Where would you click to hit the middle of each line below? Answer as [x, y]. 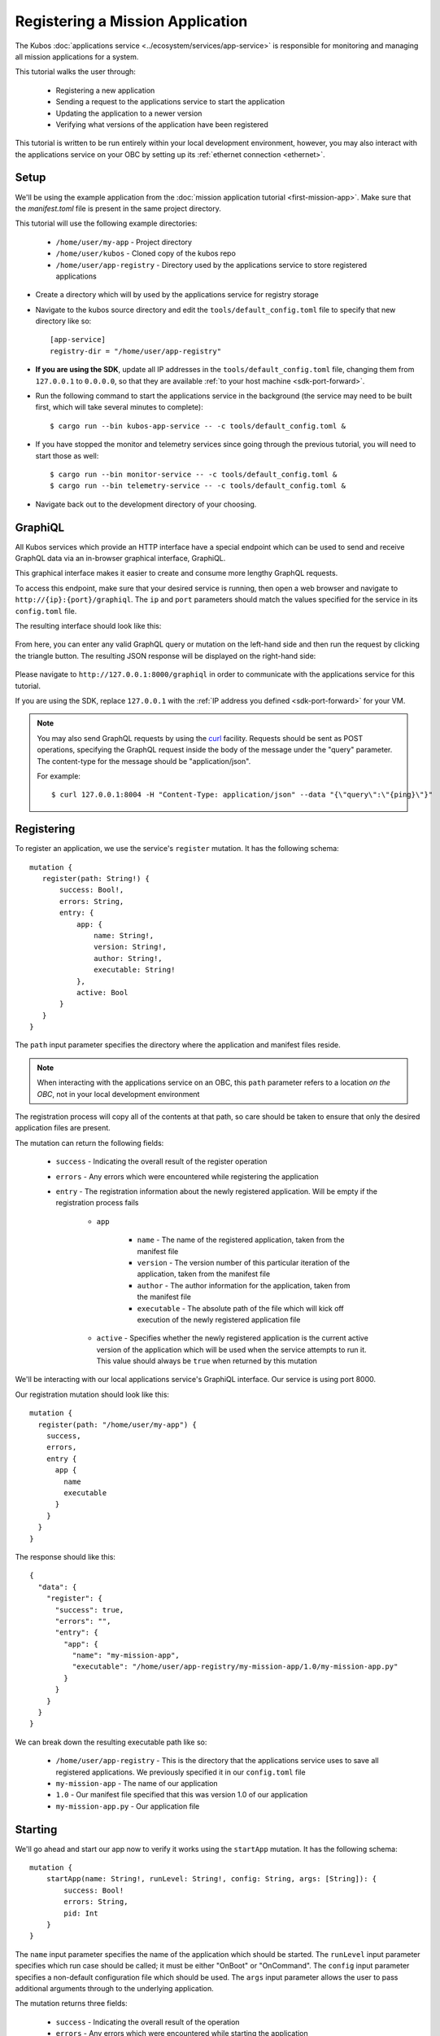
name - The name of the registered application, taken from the [241, 1240]
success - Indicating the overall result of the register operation [161, 1161]
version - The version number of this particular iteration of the [244, 1262]
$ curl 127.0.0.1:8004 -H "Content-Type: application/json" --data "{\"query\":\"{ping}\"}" [242, 795]
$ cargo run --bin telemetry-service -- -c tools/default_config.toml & [198, 486]
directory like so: [63, 321]
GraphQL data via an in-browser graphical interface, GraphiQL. [120, 559]
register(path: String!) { [96, 879]
